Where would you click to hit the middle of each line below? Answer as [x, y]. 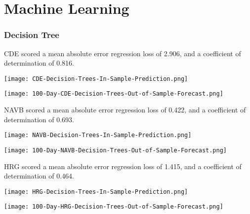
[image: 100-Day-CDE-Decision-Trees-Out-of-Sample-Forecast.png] [114, 94]
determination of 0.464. [39, 176]
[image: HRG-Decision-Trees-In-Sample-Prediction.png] [96, 192]
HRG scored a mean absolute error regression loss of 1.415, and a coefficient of [123, 166]
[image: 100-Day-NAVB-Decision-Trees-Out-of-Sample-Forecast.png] [116, 150]
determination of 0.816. [39, 63]
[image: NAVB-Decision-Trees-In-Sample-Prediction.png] [98, 135]
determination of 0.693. [39, 119]
